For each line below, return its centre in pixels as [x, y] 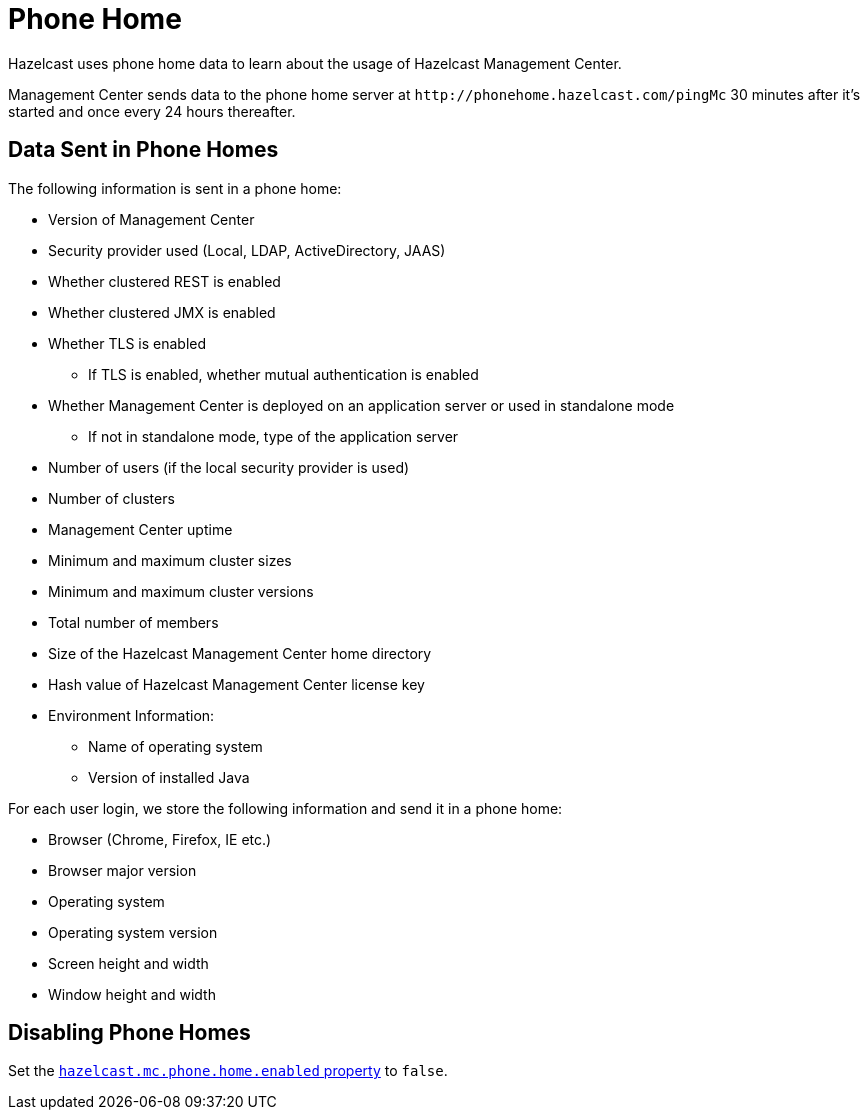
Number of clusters [111, 498]
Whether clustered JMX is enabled [162, 312]
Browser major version [122, 870]
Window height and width [132, 994]
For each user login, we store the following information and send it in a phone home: [285, 808]
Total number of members [133, 622]
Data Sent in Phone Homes [143, 150]
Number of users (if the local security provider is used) [229, 467]
